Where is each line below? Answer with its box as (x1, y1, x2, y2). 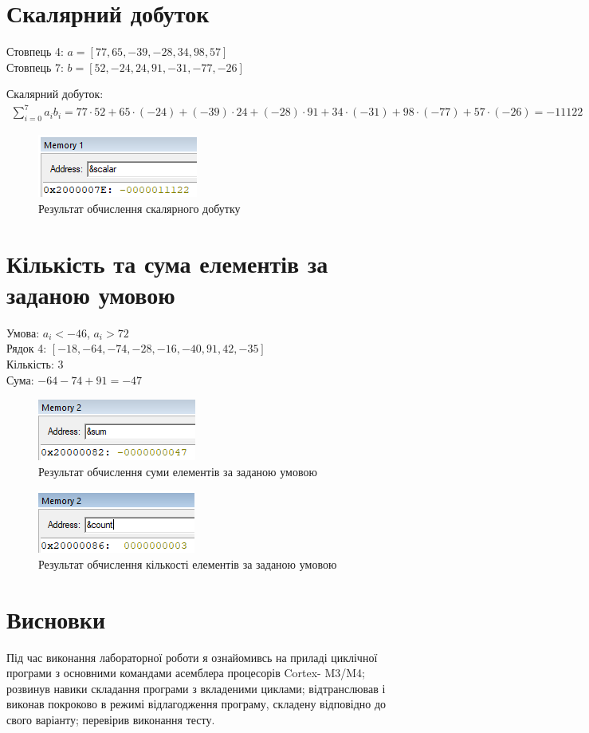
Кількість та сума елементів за (6, 246, 328, 279)
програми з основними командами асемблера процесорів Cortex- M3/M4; (6, 664, 365, 681)
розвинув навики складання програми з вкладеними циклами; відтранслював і (6, 680, 386, 696)
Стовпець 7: (6, 58, 64, 75)
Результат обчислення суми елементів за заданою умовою (38, 463, 317, 479)
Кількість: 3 (6, 355, 64, 372)
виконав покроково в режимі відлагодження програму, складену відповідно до (6, 696, 387, 712)
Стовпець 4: (6, 43, 64, 60)
